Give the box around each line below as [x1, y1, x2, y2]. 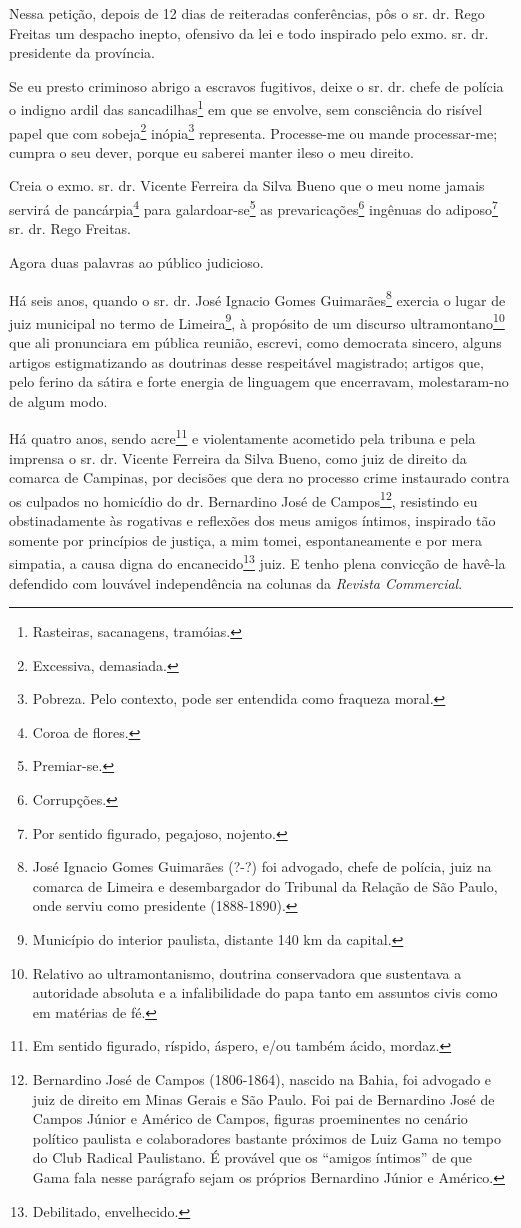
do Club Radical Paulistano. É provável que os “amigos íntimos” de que [32, 1147, 472, 1168]
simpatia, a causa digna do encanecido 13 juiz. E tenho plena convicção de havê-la [9, 550, 506, 573]
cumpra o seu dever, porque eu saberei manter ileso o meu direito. [9, 141, 414, 162]
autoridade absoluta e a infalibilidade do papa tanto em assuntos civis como [32, 982, 498, 1003]
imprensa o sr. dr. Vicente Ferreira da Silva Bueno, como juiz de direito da [9, 447, 467, 468]
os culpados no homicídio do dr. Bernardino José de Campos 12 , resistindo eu [9, 487, 478, 511]
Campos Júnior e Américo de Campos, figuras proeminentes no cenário [32, 1108, 468, 1129]
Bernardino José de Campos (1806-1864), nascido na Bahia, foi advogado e [32, 1069, 492, 1089]
